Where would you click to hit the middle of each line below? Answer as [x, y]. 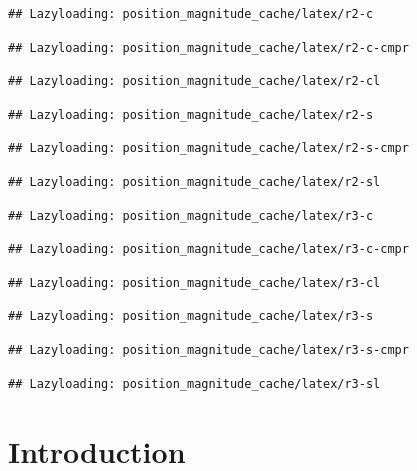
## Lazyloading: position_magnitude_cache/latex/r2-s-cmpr [208, 148]
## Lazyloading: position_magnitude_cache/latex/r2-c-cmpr [208, 47]
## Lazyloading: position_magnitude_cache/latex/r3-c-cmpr [208, 249]
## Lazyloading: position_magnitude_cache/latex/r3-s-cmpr [208, 349]
